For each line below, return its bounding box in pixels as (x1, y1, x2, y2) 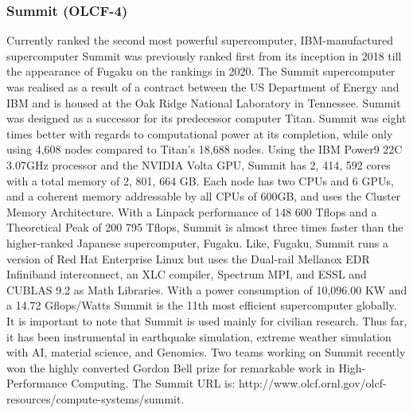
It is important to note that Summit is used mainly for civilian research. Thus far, (6, 312, 407, 329)
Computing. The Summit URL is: (71, 375, 236, 392)
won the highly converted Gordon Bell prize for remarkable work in (6, 359, 335, 376)
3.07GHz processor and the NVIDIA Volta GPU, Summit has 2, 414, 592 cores (6, 156, 391, 173)
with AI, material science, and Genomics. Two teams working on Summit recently (6, 344, 406, 360)
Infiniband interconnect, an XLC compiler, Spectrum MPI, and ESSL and (6, 266, 367, 282)
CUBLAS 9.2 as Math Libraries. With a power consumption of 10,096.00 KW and (6, 281, 407, 298)
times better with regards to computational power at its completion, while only (6, 125, 393, 142)
